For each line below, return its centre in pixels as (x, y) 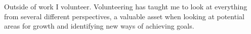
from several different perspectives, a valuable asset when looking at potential (124, 16)
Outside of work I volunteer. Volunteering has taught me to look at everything (126, 6)
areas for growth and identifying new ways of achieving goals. (99, 26)
